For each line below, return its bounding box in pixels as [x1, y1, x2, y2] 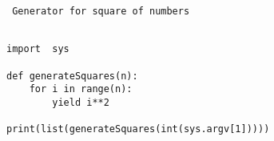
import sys [6, 43, 69, 55]
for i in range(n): [29, 83, 133, 95]
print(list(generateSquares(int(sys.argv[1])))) [6, 123, 270, 135]
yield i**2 [52, 96, 109, 108]
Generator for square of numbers [12, 6, 190, 17]
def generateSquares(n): [6, 70, 138, 82]
